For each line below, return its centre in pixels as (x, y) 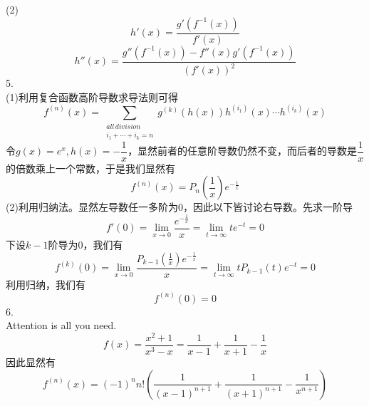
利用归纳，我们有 (46, 284)
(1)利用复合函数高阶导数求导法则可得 (92, 97)
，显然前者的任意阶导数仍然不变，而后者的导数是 (243, 151)
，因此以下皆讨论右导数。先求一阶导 (267, 207)
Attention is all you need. (61, 325)
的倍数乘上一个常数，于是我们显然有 (90, 168)
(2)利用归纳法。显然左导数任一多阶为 (92, 207)
